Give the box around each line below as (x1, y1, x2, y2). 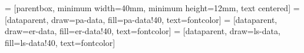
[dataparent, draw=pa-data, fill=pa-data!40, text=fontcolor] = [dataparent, (5, 13, 277, 25)
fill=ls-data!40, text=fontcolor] (5, 36, 115, 48)
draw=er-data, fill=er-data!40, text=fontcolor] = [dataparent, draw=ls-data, (5, 25, 280, 37)
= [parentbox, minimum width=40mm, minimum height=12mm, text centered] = (5, 2, 300, 14)
